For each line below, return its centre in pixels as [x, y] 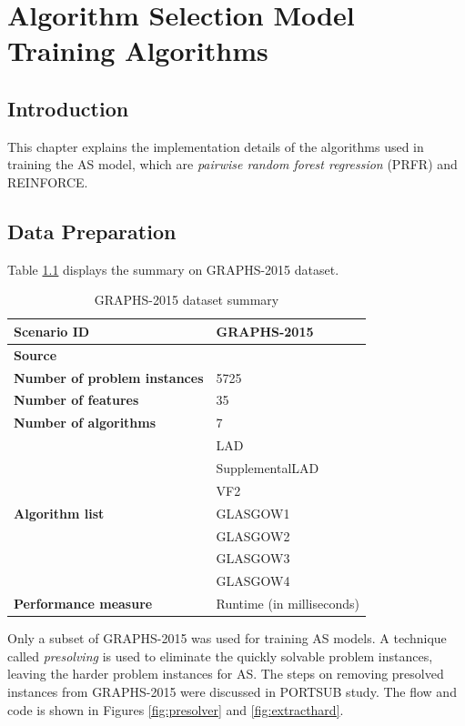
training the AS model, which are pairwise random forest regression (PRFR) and [232, 164]
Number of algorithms [85, 423]
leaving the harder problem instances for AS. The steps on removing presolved [226, 674]
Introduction [68, 108]
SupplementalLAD [268, 468]
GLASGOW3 [253, 558]
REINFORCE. [48, 181]
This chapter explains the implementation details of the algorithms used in [216, 146]
